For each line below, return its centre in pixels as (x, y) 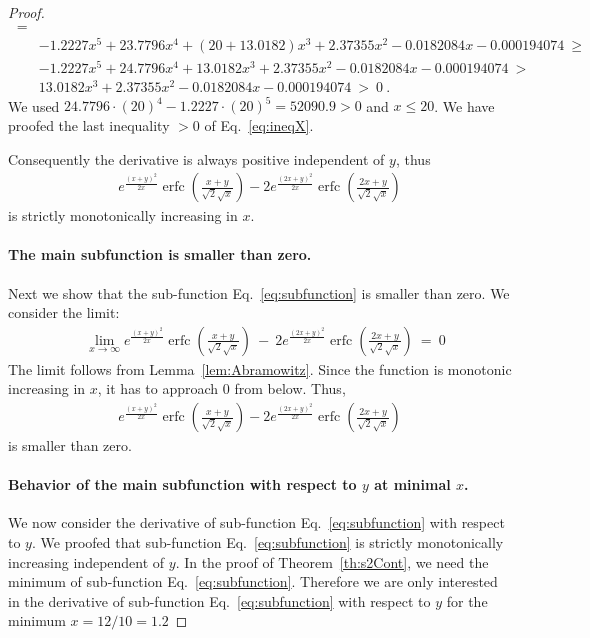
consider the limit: (64, 312)
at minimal (412, 484)
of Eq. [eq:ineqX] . (259, 125)
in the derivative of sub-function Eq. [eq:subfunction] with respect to (219, 600)
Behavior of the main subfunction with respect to (182, 484)
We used (34, 105)
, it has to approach (158, 388)
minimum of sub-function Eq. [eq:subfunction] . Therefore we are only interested (253, 581)
